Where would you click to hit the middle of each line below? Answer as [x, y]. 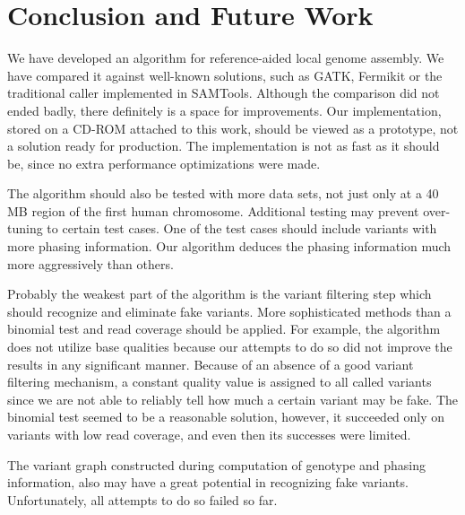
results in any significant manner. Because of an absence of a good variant [211, 364]
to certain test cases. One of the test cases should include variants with [242, 228]
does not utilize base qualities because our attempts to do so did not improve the [230, 347]
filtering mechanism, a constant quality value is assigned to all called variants [220, 382]
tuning [25, 228]
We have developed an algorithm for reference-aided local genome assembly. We [226, 58]
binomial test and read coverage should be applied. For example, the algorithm [224, 329]
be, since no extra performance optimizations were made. [164, 163]
